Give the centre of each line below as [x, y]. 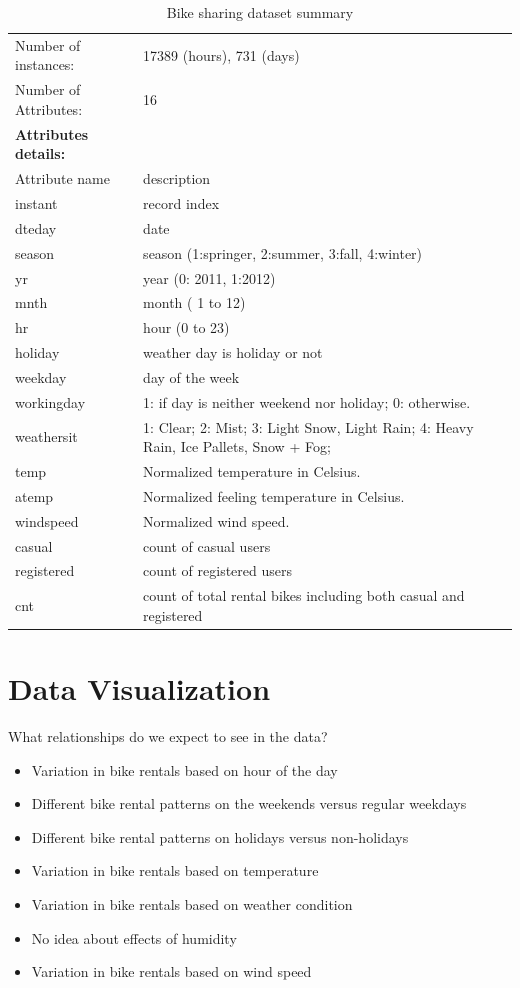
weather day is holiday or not [233, 352]
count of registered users [217, 570]
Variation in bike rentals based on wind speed [171, 971]
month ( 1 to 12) [194, 302]
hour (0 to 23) [186, 327]
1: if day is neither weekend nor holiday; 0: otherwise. [307, 401]
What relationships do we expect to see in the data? [168, 736]
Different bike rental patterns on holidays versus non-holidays [220, 836]
